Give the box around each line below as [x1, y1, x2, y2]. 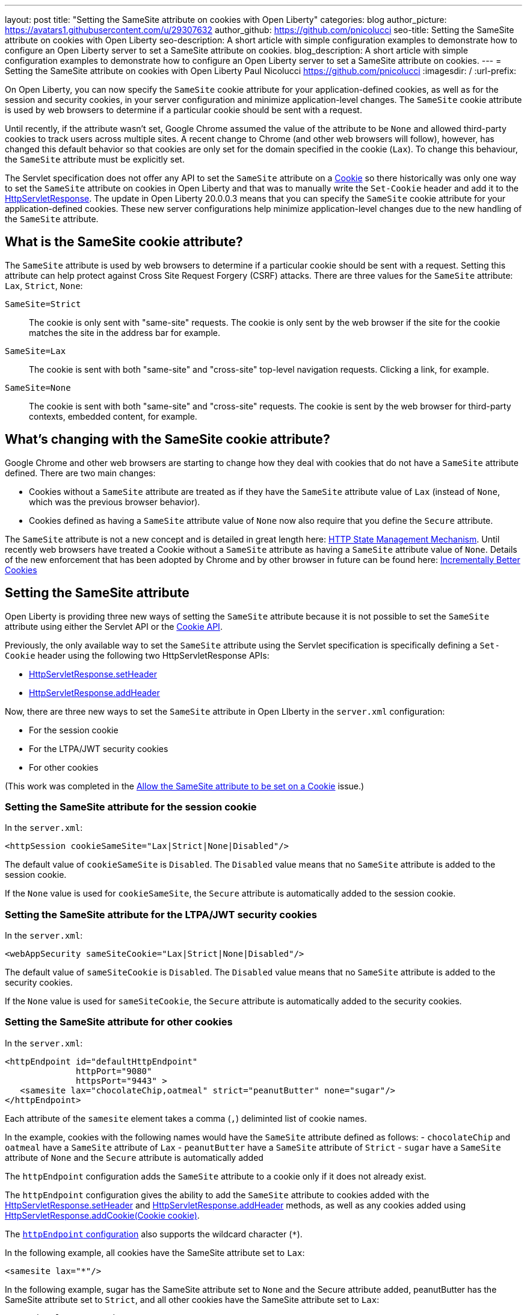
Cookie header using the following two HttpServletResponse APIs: [5, 650, 270, 661]
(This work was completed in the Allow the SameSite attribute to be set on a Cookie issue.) [5, 780, 365, 791]
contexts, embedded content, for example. [29, 411, 197, 421]
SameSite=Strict [5, 299, 81, 309]
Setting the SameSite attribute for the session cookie [5, 800, 257, 813]
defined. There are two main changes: [5, 467, 156, 478]
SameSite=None [5, 382, 71, 393]
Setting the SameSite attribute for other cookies [5, 1016, 233, 1028]
